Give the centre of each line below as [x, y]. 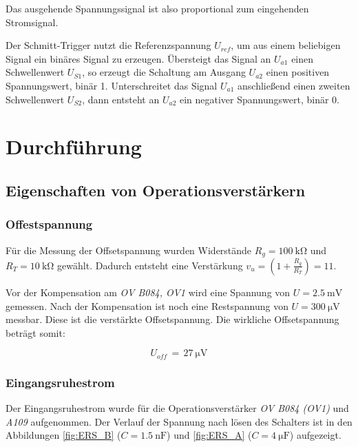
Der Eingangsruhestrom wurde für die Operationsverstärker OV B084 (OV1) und [177, 408]
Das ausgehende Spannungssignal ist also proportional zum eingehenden [157, 8]
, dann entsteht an [121, 99]
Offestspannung [49, 224]
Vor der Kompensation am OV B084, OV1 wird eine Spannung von [148, 292]
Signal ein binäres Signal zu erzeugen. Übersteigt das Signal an [138, 58]
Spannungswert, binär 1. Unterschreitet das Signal [112, 85]
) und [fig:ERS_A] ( [209, 435]
